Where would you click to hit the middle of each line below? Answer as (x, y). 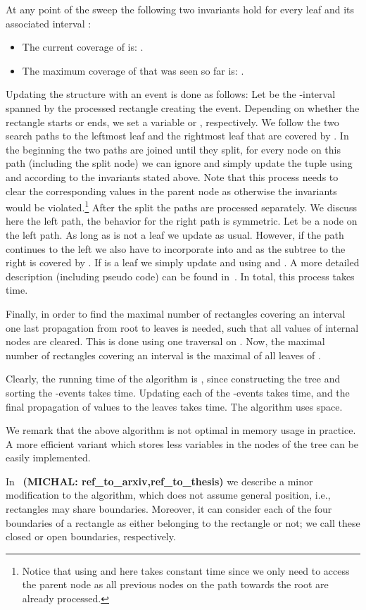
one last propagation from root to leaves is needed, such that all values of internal (182, 327)
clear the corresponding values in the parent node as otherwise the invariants (171, 191)
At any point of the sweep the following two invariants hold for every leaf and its (180, 9)
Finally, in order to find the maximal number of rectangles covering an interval (176, 313)
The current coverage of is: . (83, 47)
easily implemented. (48, 457)
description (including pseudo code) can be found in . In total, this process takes (180, 276)
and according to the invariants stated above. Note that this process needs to (172, 176)
